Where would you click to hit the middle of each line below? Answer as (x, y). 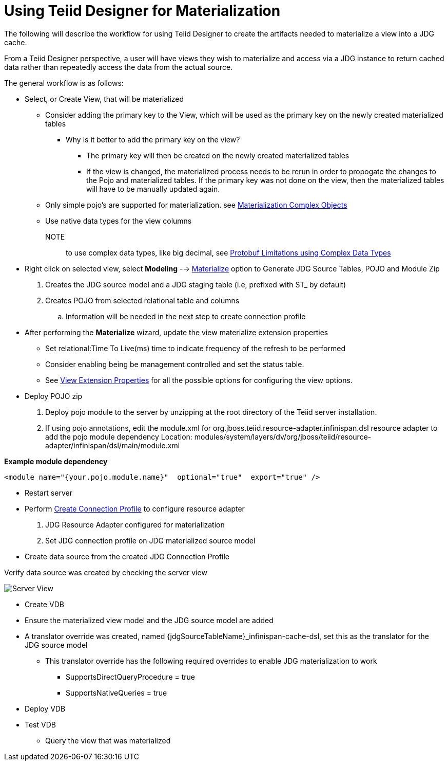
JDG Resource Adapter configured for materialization (135, 524)
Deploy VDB (45, 708)
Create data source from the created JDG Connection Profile (127, 556)
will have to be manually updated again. (153, 189)
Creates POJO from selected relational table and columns (142, 300)
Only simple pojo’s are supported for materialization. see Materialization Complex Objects (196, 205)
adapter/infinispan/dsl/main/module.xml (113, 445)
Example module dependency (56, 461)
